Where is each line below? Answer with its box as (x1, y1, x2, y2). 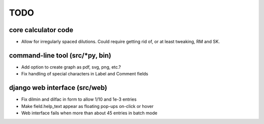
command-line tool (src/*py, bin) (9, 51, 111, 59)
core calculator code (9, 26, 73, 34)
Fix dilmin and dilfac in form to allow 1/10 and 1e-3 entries (21, 96, 137, 102)
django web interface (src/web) (9, 84, 108, 92)
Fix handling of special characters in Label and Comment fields (21, 71, 149, 77)
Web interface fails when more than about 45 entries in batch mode (21, 110, 157, 116)
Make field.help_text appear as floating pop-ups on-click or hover (21, 103, 154, 109)
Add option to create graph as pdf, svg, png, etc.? (21, 64, 121, 70)
